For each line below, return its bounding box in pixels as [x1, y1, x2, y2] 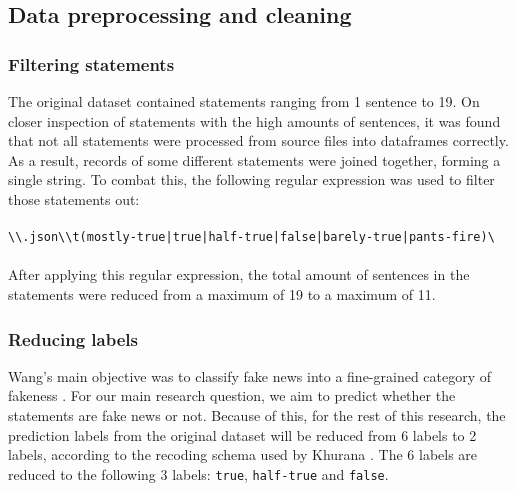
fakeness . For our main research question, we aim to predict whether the [8, 385, 456, 406]
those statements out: [8, 188, 140, 209]
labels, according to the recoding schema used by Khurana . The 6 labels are [8, 444, 478, 465]
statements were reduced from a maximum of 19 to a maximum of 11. [8, 284, 436, 304]
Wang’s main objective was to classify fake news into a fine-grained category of [8, 365, 492, 386]
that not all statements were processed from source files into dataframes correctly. [8, 130, 509, 151]
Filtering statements [8, 51, 175, 76]
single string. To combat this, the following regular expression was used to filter [8, 169, 495, 190]
